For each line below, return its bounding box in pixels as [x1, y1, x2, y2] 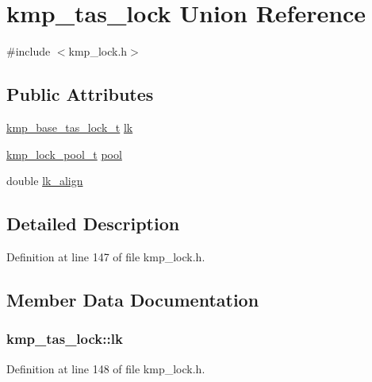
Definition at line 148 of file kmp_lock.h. [6, 360, 205, 376]
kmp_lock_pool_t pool [6, 145, 122, 162]
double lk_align [6, 172, 83, 189]
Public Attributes [6, 82, 154, 106]
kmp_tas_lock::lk [6, 329, 123, 349]
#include [6, 43, 51, 60]
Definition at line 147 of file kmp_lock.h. [6, 248, 205, 264]
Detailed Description [6, 211, 180, 236]
